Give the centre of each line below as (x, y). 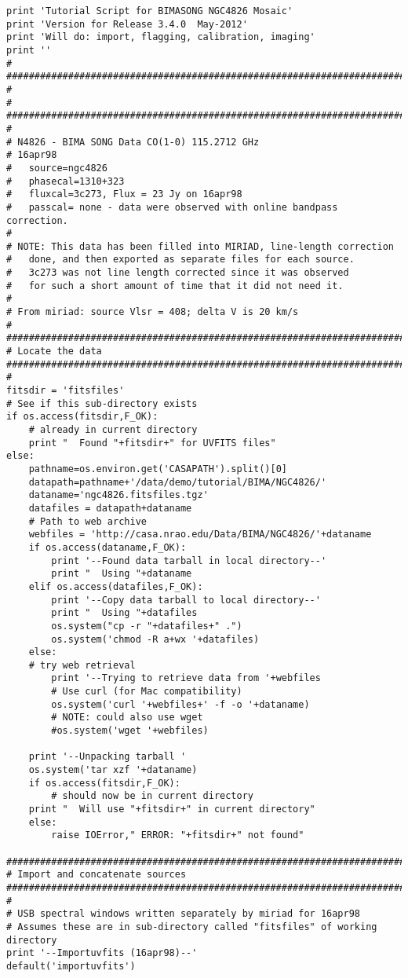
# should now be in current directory (152, 796)
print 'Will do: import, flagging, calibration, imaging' (161, 37)
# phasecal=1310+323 (66, 181)
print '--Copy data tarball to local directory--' (186, 600)
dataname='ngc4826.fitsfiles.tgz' (118, 495)
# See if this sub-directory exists (102, 403)
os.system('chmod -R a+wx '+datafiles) (155, 639)
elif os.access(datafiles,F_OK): (116, 586)
